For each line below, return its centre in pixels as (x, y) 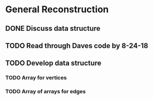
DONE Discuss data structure (53, 28)
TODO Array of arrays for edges (46, 92)
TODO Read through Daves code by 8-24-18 (77, 45)
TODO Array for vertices (36, 78)
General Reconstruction (57, 9)
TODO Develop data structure (53, 63)
